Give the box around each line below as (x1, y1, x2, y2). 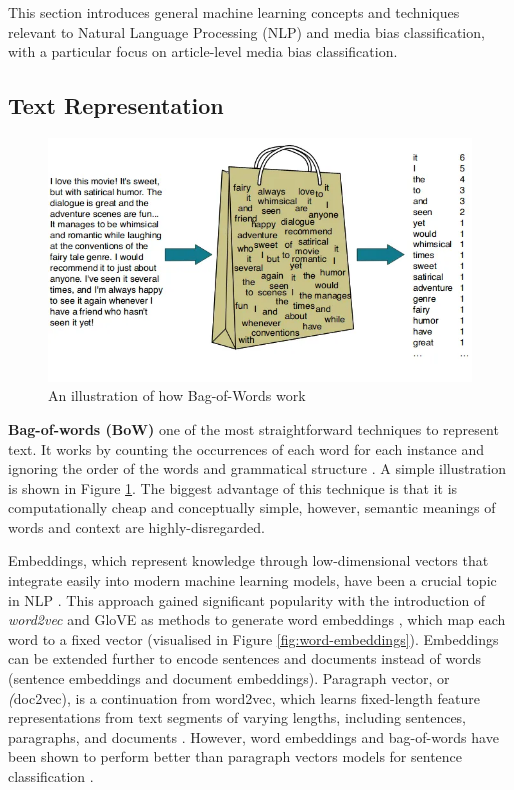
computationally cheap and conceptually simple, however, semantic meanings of (8, 497, 496, 518)
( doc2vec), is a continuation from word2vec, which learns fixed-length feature (8, 687, 480, 708)
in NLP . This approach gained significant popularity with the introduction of (8, 589, 486, 610)
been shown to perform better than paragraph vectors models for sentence (8, 746, 463, 767)
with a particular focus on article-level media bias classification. (8, 41, 398, 62)
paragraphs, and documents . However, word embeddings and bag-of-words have (8, 726, 499, 747)
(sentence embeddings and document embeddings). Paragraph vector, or (8, 668, 450, 689)
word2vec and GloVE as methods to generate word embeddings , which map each (8, 609, 506, 630)
